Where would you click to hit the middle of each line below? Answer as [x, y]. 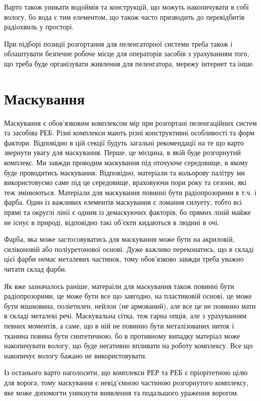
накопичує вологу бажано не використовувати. [76, 355]
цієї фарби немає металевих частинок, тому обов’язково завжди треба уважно [124, 259]
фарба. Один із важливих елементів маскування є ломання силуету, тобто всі [123, 202]
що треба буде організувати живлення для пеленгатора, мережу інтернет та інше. [129, 63]
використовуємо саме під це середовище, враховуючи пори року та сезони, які [125, 182]
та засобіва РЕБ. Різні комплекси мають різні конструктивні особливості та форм [129, 133]
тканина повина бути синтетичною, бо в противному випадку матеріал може [122, 335]
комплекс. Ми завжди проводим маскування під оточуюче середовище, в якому [126, 162]
